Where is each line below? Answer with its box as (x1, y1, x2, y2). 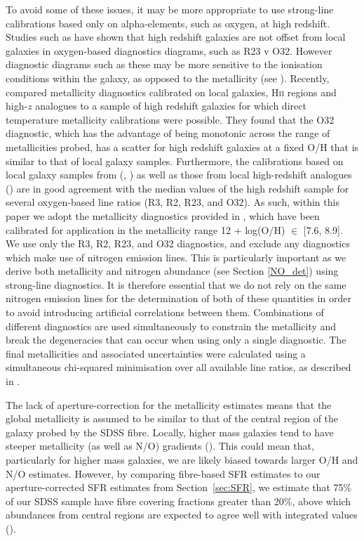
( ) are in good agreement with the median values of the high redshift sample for (6, 181, 349, 195)
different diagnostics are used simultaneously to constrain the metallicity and (6, 318, 337, 333)
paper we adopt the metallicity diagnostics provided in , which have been (6, 208, 320, 223)
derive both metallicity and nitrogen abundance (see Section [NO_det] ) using (6, 263, 339, 278)
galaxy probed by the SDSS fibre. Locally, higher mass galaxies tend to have (6, 424, 334, 439)
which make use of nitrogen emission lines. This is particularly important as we (6, 249, 346, 264)
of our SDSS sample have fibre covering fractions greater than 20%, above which (6, 493, 351, 508)
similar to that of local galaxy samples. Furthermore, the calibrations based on (6, 153, 344, 168)
